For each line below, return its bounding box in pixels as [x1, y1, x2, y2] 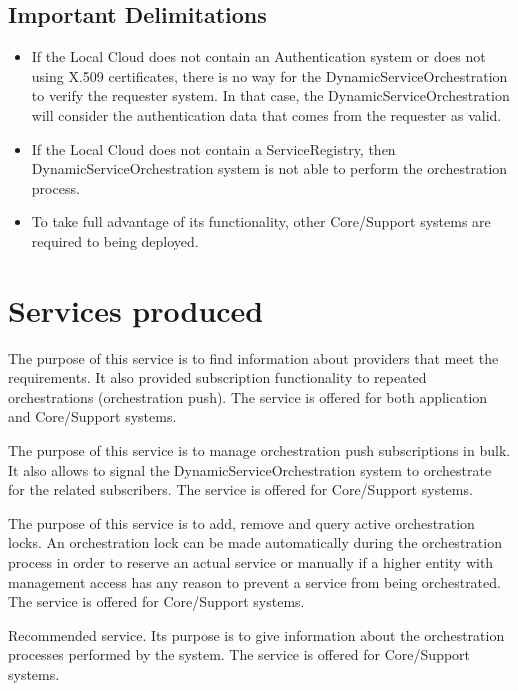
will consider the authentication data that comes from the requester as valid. [31, 104, 502, 125]
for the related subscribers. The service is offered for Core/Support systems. [8, 479, 473, 500]
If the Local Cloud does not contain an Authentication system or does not [31, 46, 486, 67]
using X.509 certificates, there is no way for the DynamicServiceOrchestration [31, 65, 508, 86]
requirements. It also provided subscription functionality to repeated [8, 367, 427, 388]
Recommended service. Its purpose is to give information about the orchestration [8, 624, 505, 645]
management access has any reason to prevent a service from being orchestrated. [8, 571, 501, 592]
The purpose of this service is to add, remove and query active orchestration [8, 512, 475, 533]
